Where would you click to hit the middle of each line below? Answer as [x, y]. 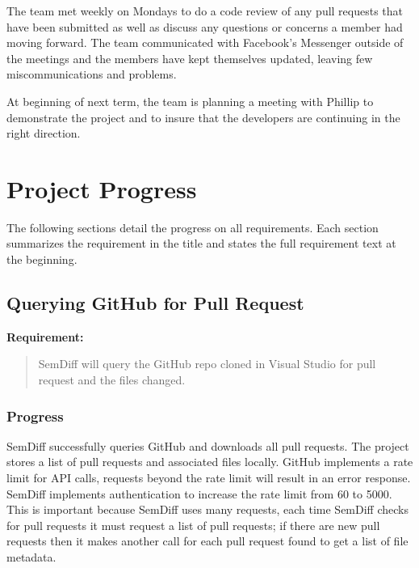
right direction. [44, 133]
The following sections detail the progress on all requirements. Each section [193, 227]
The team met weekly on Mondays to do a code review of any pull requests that [205, 11]
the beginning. [42, 259]
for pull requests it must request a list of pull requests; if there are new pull [193, 525]
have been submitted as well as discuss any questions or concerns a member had [205, 26]
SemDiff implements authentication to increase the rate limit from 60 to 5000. [199, 493]
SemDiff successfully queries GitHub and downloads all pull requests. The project [208, 445]
